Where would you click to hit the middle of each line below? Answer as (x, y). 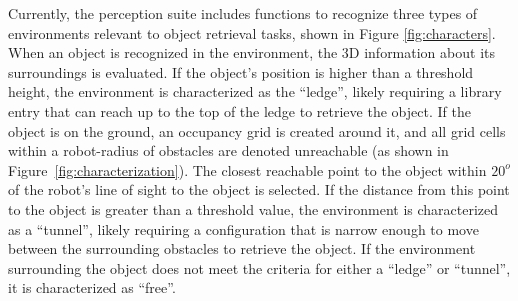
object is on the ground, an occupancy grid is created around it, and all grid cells (257, 130)
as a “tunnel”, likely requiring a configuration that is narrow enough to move (243, 228)
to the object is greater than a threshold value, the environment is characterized (253, 208)
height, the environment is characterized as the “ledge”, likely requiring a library (255, 91)
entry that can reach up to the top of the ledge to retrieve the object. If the (239, 110)
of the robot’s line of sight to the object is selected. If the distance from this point (259, 189)
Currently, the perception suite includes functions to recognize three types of (243, 13)
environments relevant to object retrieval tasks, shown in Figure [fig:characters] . (252, 32)
